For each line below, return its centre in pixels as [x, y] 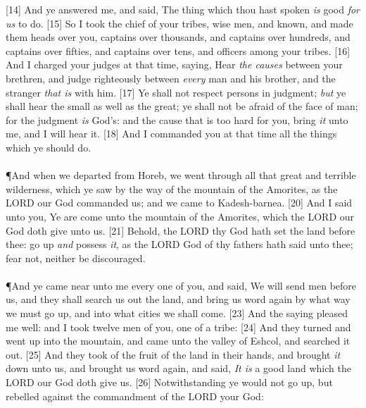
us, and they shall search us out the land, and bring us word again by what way [178, 299]
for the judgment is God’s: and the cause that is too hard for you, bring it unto [177, 119]
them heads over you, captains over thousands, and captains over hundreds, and [178, 37]
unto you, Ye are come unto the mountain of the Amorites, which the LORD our [180, 216]
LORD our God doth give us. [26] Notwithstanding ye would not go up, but [169, 382]
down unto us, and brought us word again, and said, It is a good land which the [178, 368]
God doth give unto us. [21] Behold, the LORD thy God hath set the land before [181, 230]
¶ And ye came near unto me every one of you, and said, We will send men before [181, 285]
